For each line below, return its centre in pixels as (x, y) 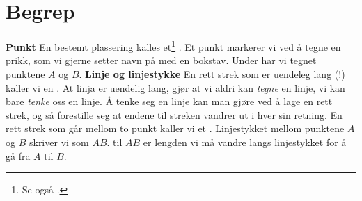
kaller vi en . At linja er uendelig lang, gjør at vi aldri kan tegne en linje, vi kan (175, 87)
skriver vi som (59, 142)
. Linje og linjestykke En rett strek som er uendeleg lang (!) (212, 73)
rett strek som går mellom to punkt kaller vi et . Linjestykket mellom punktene (175, 128)
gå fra (18, 155)
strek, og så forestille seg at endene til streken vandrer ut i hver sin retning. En (174, 114)
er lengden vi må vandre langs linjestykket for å (245, 142)
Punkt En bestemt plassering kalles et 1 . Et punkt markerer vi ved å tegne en (173, 46)
